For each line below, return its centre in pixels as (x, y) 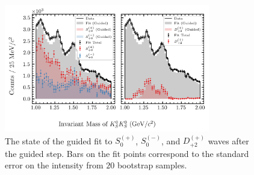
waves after (228, 140)
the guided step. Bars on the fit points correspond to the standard (127, 153)
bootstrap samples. (152, 165)
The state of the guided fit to (59, 140)
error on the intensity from (54, 165)
